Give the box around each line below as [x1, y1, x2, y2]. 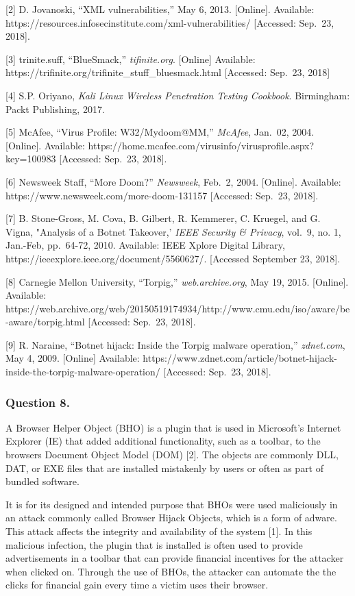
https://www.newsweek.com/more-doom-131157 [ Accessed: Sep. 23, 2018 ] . [5, 188, 319, 202]
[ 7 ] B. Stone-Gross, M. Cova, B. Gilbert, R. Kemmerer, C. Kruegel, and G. [5, 211, 321, 225]
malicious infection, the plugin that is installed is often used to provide [5, 537, 303, 551]
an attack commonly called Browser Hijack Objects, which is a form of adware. [5, 510, 337, 525]
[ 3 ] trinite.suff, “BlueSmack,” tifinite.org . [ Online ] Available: [5, 51, 256, 66]
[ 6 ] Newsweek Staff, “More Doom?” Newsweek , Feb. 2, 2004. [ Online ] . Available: [5, 174, 341, 188]
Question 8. [5, 393, 70, 410]
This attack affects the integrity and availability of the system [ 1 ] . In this [5, 524, 313, 538]
